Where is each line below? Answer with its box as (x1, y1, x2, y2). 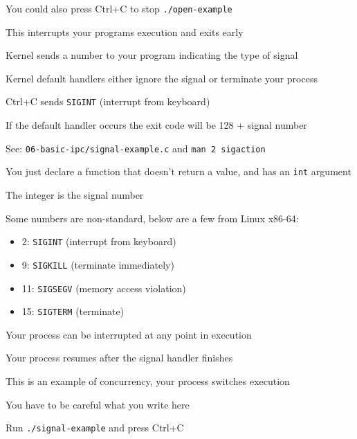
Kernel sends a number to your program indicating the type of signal (6, 48, 298, 62)
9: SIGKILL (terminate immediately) (21, 257, 174, 271)
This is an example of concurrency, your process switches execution (6, 374, 290, 388)
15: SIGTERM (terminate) (21, 304, 125, 319)
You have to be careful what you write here (6, 397, 190, 411)
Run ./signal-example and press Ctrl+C (6, 420, 184, 435)
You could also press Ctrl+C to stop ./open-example (6, 1, 232, 15)
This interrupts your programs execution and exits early (6, 24, 244, 39)
